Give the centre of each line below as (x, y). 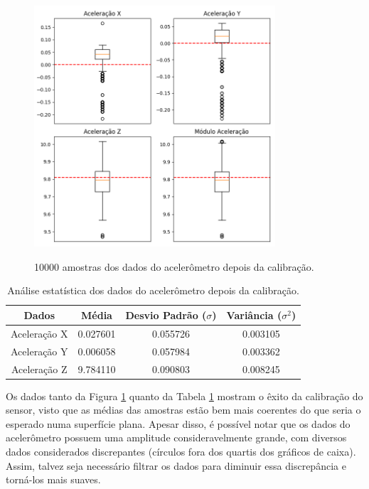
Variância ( (254, 315)
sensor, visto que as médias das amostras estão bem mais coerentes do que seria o (183, 410)
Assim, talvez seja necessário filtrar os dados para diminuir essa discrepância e (176, 465)
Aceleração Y (39, 351)
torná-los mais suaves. (53, 479)
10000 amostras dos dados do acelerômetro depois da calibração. (174, 266)
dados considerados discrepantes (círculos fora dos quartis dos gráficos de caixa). (181, 451)
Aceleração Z (39, 369)
